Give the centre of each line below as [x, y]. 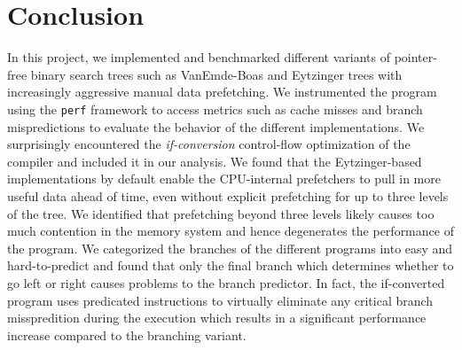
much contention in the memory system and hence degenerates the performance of [231, 231]
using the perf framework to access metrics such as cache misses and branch [215, 109]
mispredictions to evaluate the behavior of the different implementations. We [216, 126]
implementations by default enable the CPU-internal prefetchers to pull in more [224, 179]
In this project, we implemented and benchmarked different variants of [199, 57]
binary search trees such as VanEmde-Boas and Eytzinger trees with [216, 74]
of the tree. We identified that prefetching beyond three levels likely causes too [221, 213]
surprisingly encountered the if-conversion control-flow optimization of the [209, 144]
